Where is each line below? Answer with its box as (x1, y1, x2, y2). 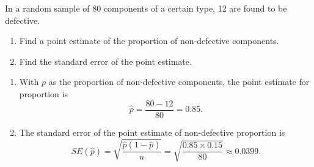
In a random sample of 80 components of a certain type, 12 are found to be (5, 2, 287, 14)
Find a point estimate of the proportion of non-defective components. (19, 34, 279, 47)
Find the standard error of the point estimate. (19, 54, 192, 67)
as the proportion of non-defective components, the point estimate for (48, 75, 310, 88)
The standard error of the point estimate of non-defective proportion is (19, 125, 285, 138)
